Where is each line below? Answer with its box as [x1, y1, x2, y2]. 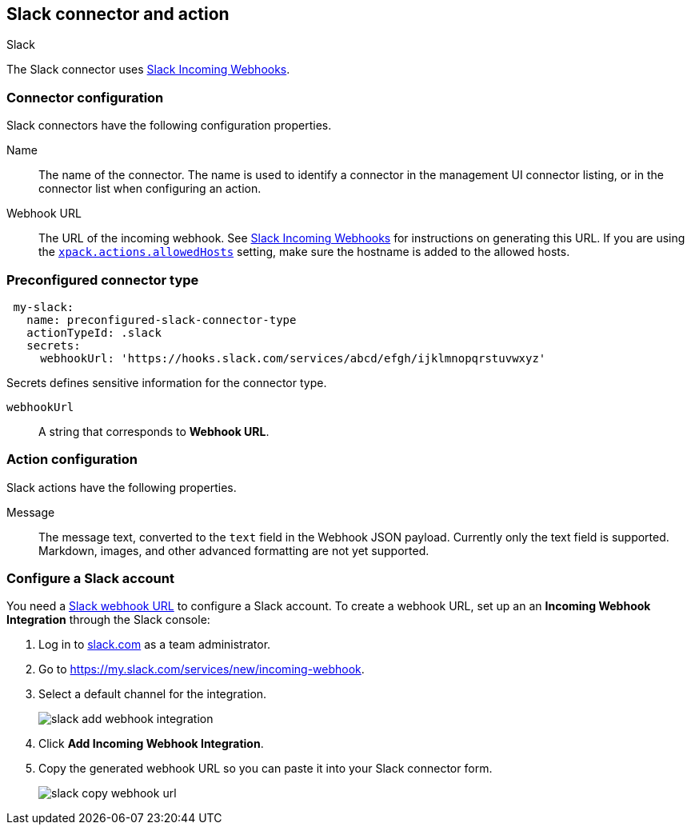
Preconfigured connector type [6, 271, 199, 288]
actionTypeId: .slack [26, 326, 162, 339]
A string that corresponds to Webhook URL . [38, 424, 270, 438]
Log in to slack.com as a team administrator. [38, 637, 271, 652]
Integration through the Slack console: [6, 613, 210, 627]
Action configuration [6, 451, 138, 468]
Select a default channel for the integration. [38, 687, 267, 701]
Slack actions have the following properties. [6, 480, 237, 494]
